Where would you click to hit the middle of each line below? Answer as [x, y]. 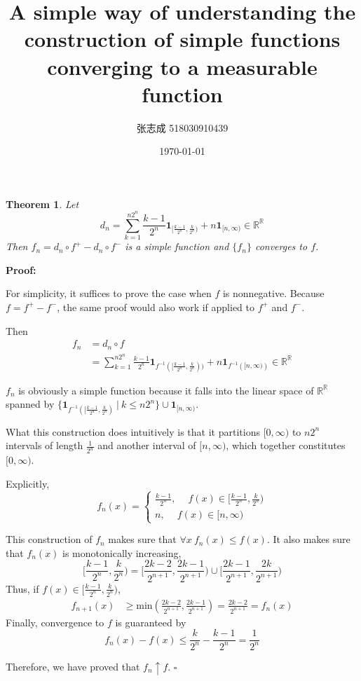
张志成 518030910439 [182, 127]
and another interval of [147, 445]
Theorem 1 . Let [42, 204]
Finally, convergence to [55, 622]
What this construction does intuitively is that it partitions [133, 431]
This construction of [49, 539]
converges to [281, 246]
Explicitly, [28, 483]
